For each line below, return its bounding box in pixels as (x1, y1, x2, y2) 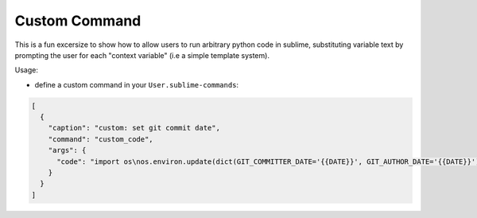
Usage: (14, 65, 39, 75)
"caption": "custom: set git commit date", (48, 123, 220, 133)
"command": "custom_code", (48, 134, 154, 143)
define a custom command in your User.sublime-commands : (34, 80, 238, 89)
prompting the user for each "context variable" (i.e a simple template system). (14, 50, 270, 60)
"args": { (48, 146, 87, 155)
